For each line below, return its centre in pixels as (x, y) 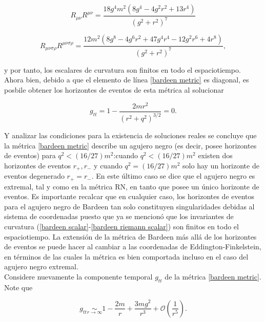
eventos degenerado (34, 176)
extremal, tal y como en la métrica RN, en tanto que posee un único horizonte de (132, 186)
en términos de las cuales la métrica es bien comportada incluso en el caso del (126, 256)
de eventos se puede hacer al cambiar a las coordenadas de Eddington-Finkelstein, (133, 246)
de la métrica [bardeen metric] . (213, 277)
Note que (18, 287)
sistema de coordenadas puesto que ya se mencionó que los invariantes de (119, 216)
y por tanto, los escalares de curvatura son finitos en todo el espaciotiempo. (123, 69)
